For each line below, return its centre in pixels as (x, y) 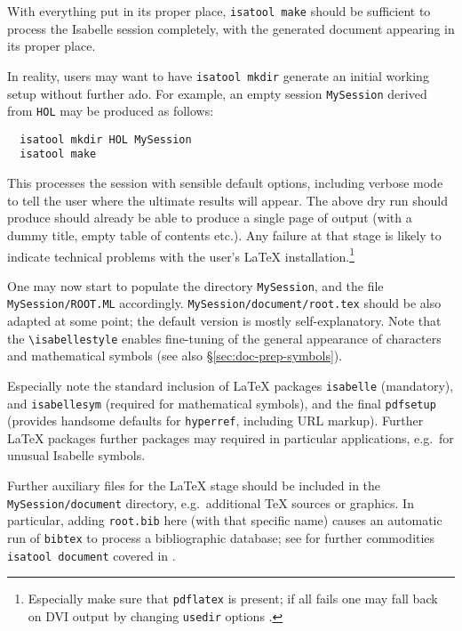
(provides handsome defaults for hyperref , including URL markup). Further (215, 421)
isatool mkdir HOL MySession (106, 139)
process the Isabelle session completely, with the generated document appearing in (231, 28)
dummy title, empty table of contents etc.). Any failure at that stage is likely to (224, 235)
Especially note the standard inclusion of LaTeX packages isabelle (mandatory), (231, 385)
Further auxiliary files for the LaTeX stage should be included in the (194, 485)
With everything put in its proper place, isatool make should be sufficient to (219, 11)
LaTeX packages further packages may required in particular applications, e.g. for (231, 437)
